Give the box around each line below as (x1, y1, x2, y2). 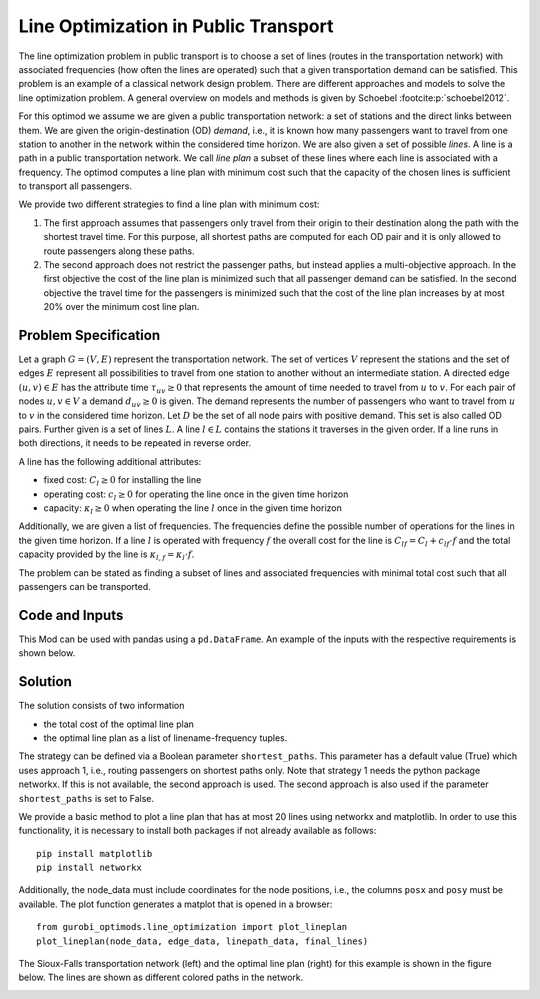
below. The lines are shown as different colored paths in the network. (18, 971, 304, 984)
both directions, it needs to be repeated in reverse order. (18, 437, 252, 449)
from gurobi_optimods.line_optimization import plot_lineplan (36, 921, 348, 933)
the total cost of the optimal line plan (43, 718, 195, 730)
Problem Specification (18, 327, 160, 344)
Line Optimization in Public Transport (18, 15, 334, 37)
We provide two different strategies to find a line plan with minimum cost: (18, 198, 320, 210)
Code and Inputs (18, 606, 124, 624)
